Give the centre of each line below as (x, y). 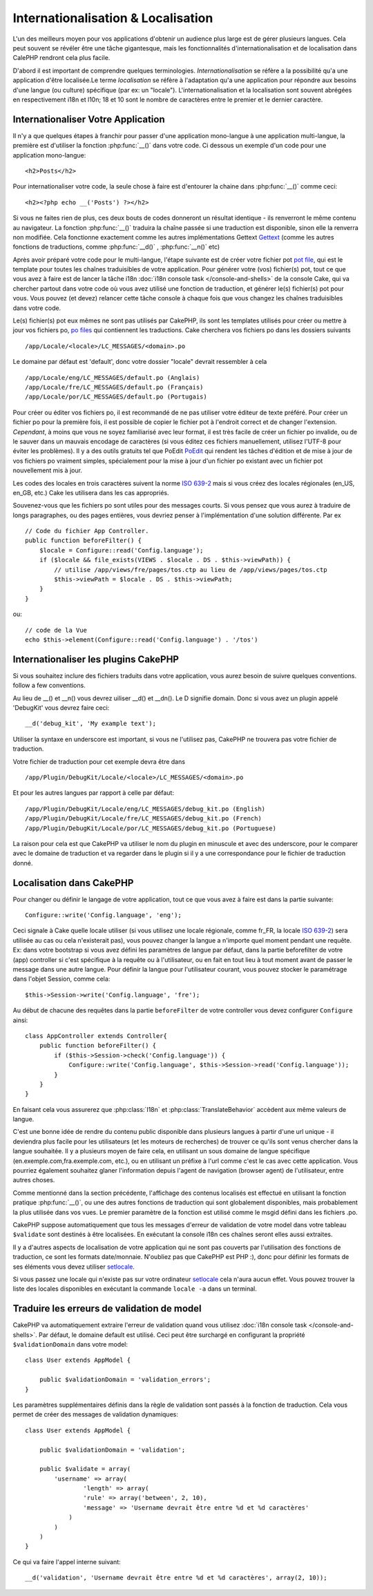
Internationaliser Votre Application (89, 119)
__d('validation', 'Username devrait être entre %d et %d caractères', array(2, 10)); (176, 1578)
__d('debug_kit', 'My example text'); (91, 724)
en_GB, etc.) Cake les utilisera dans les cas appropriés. (91, 492)
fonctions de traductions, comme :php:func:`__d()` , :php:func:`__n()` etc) (116, 247)
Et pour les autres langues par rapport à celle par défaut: (93, 793)
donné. (23, 863)
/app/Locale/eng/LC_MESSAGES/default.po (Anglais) (113, 377)
